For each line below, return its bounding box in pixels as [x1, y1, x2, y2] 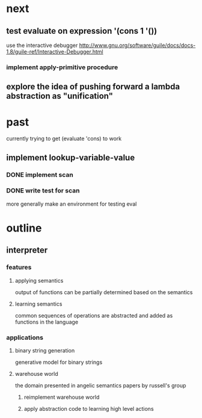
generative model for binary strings [14, 358, 103, 366]
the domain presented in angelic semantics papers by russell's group [14, 382, 186, 389]
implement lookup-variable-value [6, 152, 135, 162]
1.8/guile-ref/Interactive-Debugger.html [6, 48, 103, 55]
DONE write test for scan [6, 186, 80, 195]
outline [6, 221, 42, 235]
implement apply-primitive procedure [6, 63, 118, 71]
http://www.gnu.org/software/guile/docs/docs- [79, 41, 196, 49]
